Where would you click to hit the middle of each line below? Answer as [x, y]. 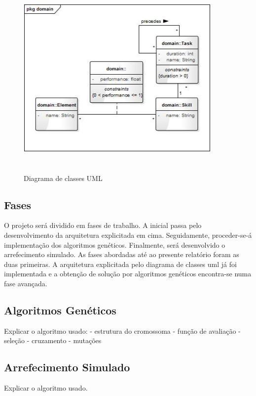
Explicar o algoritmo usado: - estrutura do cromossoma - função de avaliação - [122, 330]
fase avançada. [26, 283]
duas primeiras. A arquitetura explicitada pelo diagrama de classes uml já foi [120, 264]
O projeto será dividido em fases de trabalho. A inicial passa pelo [103, 225]
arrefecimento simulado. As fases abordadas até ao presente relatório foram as [122, 254]
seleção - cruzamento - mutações [53, 340]
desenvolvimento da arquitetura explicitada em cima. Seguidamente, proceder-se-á [128, 235]
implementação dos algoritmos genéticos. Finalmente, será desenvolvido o [115, 244]
